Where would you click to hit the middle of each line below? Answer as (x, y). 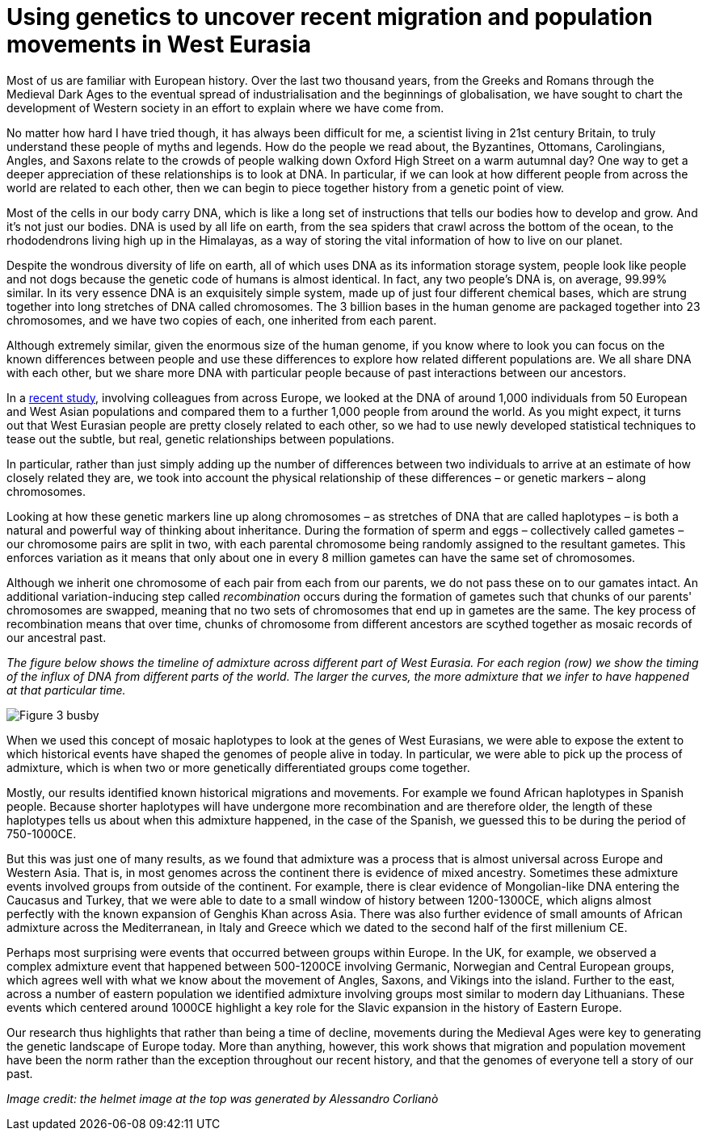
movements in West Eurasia (159, 44)
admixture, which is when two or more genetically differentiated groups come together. (238, 767)
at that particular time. (66, 690)
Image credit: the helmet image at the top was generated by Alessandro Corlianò (223, 1098)
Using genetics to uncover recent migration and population (330, 17)
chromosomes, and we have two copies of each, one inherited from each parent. (222, 320)
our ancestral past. (57, 637)
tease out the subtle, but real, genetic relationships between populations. (201, 438)
